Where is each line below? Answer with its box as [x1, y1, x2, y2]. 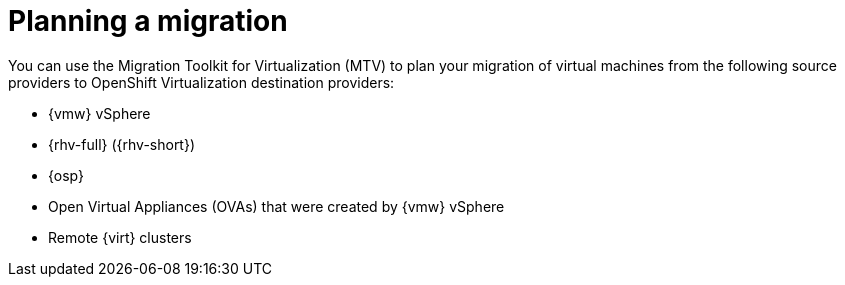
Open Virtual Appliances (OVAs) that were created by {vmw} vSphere [48, 197, 505, 215]
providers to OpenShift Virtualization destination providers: [8, 73, 395, 91]
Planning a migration [8, 4, 288, 38]
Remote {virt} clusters [48, 228, 192, 246]
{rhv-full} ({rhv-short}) [48, 135, 196, 153]
